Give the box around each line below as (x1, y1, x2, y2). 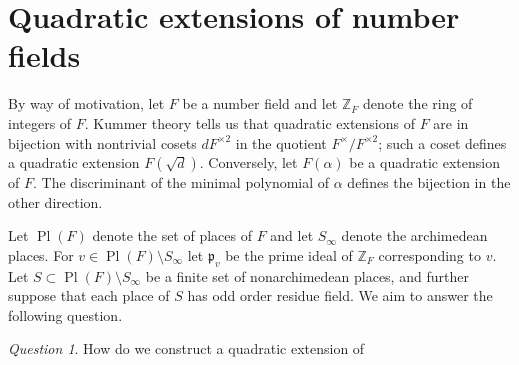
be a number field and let (182, 93, 338, 114)
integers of (8, 112, 72, 133)
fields (8, 35, 81, 76)
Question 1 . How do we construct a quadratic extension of (8, 338, 365, 359)
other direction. (8, 191, 103, 212)
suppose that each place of (8, 285, 170, 306)
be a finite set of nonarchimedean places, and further (145, 265, 469, 286)
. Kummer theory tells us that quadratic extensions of (84, 112, 415, 133)
